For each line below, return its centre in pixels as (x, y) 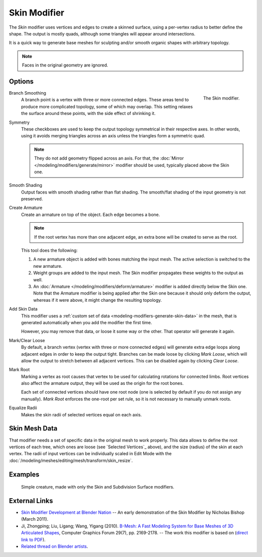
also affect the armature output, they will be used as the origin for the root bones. (102, 383)
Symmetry (19, 122)
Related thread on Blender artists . (55, 546)
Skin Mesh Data (33, 429)
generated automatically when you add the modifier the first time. (87, 322)
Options (21, 81)
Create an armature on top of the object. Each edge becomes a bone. (90, 214)
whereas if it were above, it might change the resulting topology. (98, 300)
